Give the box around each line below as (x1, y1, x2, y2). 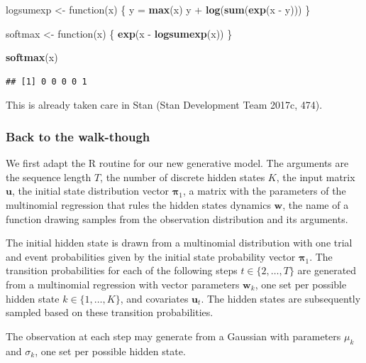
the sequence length (6, 169, 91, 184)
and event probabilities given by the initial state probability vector (6, 249, 296, 264)
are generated (297, 263, 357, 278)
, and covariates (120, 291, 189, 305)
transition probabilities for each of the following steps (6, 263, 238, 278)
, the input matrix (276, 169, 355, 184)
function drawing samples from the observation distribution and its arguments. (6, 211, 348, 226)
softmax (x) (6, 50, 58, 65)
